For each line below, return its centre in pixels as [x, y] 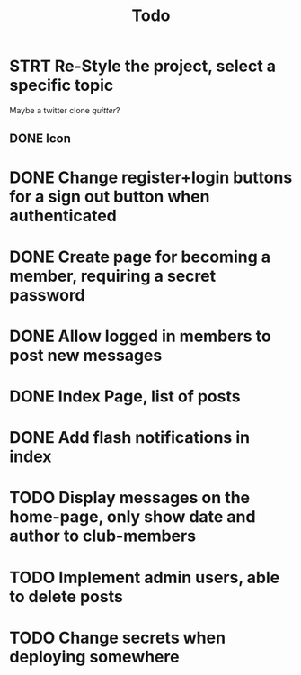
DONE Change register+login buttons [151, 177]
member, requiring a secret [113, 276]
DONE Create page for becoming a [140, 256]
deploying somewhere [94, 657]
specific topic [62, 85]
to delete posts [66, 596]
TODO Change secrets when [118, 638]
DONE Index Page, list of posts [125, 396]
